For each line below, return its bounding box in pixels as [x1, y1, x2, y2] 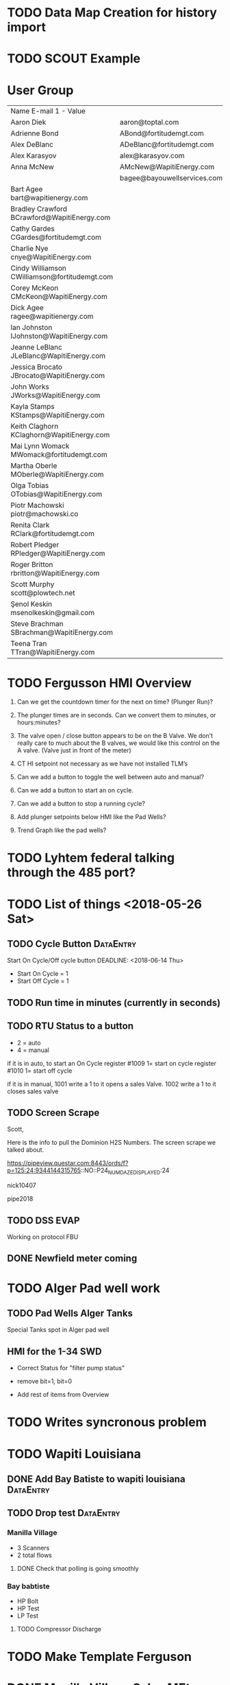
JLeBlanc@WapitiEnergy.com [10, 351, 106, 361]
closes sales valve [7, 1087, 59, 1095]
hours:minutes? [16, 718, 61, 726]
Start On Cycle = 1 [16, 970, 68, 978]
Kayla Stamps [10, 402, 55, 412]
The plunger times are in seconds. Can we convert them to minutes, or [16, 711, 216, 719]
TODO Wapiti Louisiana [7, 1446, 142, 1462]
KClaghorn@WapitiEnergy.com [10, 430, 110, 440]
